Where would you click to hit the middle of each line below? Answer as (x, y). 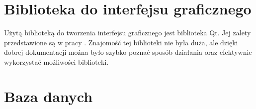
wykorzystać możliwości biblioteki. (56, 61)
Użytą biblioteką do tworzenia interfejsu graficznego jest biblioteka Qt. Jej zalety (128, 33)
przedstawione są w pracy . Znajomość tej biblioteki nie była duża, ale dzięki (121, 42)
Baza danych (48, 96)
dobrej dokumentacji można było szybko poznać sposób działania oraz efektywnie (128, 52)
